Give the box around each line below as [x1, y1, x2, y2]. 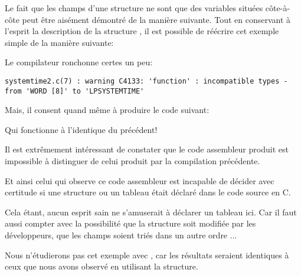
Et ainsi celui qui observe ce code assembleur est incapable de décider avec [5, 174, 274, 187]
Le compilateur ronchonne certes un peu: [5, 56, 153, 68]
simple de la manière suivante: [5, 36, 114, 48]
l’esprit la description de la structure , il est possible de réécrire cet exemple [5, 25, 279, 37]
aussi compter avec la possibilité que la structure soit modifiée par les [5, 217, 256, 230]
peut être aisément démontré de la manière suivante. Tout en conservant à [22, 13, 291, 25]
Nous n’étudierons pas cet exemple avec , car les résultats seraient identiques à [5, 248, 289, 261]
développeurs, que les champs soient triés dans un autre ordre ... [5, 229, 237, 241]
